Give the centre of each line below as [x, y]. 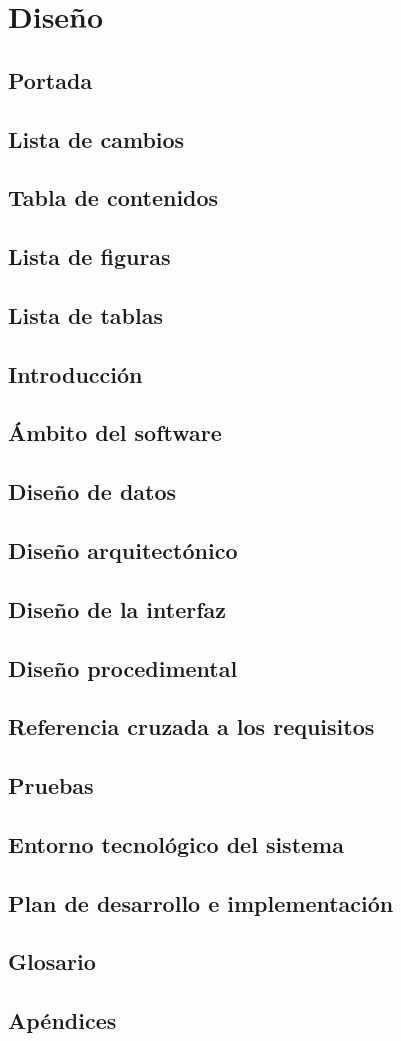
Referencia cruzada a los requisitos [191, 726]
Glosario [52, 961]
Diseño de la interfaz [117, 608]
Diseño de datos [92, 491]
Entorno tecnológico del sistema [176, 843]
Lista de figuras [89, 256]
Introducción [75, 373]
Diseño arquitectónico [123, 550]
